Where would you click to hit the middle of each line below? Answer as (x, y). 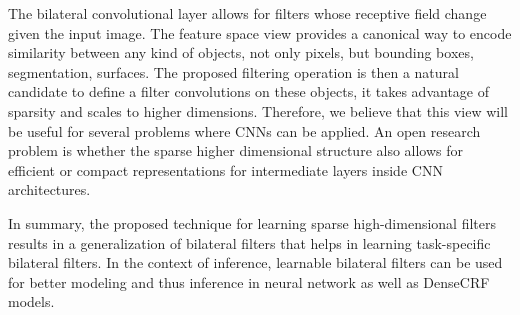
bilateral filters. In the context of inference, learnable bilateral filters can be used (255, 262)
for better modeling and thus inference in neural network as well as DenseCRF (249, 281)
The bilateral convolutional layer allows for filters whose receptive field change (247, 13)
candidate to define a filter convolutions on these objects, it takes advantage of (248, 91)
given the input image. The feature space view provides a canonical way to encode (260, 32)
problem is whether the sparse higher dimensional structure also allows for (236, 150)
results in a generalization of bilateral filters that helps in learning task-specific (249, 242)
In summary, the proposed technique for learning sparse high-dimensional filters (252, 222)
